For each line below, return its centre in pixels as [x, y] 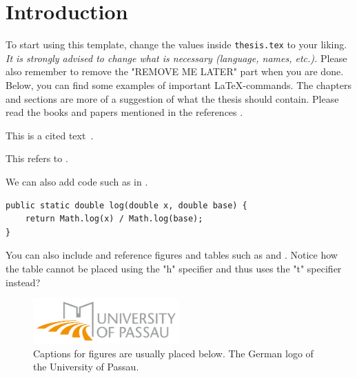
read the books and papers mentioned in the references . [124, 112]
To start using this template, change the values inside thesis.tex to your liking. [176, 44]
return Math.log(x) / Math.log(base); [114, 219]
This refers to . [37, 158]
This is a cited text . [50, 135]
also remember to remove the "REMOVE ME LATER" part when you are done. [175, 71]
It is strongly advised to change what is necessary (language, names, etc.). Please [176, 58]
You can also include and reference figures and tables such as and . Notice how [172, 255]
